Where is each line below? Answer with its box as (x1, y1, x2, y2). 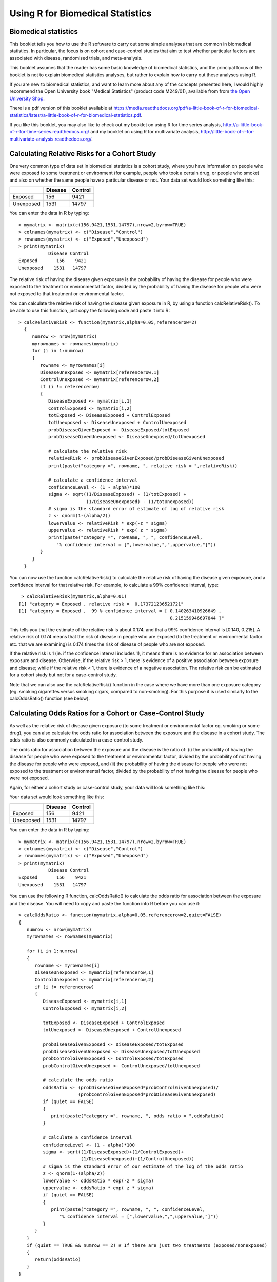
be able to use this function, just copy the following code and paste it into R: (9, 307, 170, 313)
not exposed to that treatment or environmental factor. (9, 290, 124, 297)
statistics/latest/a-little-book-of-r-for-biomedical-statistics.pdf (9, 112, 141, 118)
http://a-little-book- (223, 121, 264, 128)
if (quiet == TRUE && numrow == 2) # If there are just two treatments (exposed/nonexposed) (26, 1243, 268, 1248)
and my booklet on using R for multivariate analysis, (90, 129, 200, 135)
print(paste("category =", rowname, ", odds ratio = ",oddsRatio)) (51, 1113, 224, 1119)
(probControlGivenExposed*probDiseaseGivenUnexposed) (77, 1091, 216, 1097)
